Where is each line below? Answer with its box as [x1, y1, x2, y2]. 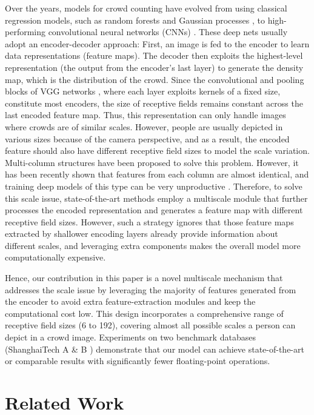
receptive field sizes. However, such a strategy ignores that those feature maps [5, 215, 294, 228]
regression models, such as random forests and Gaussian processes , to [5, 13, 265, 26]
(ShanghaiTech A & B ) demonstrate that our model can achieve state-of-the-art [5, 342, 304, 355]
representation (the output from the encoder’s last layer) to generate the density [5, 61, 304, 73]
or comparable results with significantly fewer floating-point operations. [5, 354, 270, 367]
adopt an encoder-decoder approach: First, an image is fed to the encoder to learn [5, 37, 310, 50]
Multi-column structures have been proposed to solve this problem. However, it [5, 156, 299, 168]
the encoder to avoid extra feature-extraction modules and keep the [5, 295, 256, 308]
